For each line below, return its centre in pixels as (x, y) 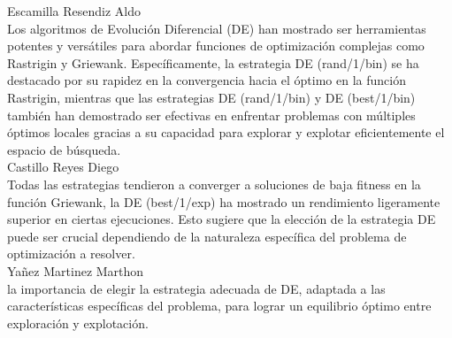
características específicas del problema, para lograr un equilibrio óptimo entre (219, 306)
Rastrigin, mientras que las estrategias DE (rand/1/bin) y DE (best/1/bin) (211, 97)
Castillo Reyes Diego (63, 167)
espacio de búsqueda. (64, 149)
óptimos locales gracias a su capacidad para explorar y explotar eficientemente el (226, 132)
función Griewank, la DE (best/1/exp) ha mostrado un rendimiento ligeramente (224, 201)
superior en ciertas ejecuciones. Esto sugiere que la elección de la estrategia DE (222, 219)
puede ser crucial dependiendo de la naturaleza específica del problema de (207, 236)
